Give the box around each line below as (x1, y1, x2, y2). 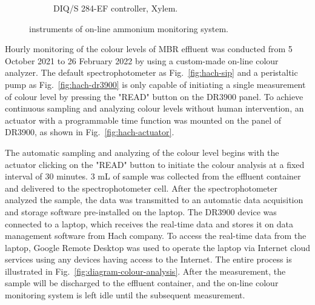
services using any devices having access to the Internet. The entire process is (5, 253, 292, 266)
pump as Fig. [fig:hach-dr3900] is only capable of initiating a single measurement (5, 78, 306, 90)
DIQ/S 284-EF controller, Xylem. (53, 2, 178, 14)
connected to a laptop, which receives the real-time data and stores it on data (5, 217, 293, 230)
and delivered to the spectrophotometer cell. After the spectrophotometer (5, 181, 277, 194)
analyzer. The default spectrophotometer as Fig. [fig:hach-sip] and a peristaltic (5, 66, 298, 79)
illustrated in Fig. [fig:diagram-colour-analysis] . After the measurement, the (5, 264, 286, 277)
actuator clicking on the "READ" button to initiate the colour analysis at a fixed (5, 158, 305, 170)
